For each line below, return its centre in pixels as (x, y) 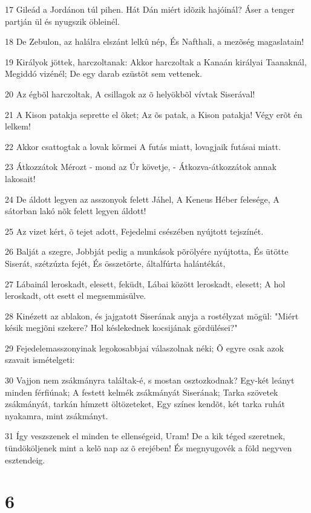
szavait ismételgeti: (40, 360)
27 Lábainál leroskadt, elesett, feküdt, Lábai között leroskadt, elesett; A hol (145, 283)
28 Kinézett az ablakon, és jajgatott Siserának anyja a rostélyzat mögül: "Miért (152, 315)
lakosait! (20, 178)
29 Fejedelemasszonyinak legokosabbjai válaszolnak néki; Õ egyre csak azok (145, 348)
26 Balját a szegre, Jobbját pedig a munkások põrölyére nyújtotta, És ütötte (147, 251)
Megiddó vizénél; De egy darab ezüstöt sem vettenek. (103, 74)
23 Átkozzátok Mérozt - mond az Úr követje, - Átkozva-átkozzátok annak (141, 167)
